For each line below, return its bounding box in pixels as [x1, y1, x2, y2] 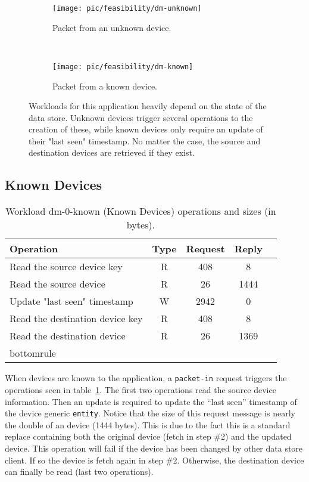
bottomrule [10, 346, 56, 360]
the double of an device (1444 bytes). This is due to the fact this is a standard [5, 418, 291, 431]
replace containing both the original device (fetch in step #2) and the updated [5, 430, 292, 443]
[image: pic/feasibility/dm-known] [52, 62, 193, 71]
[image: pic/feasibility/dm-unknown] [52, 4, 202, 13]
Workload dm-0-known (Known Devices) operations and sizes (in [5, 204, 276, 218]
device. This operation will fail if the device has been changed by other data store [5, 441, 303, 454]
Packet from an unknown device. [52, 21, 171, 33]
